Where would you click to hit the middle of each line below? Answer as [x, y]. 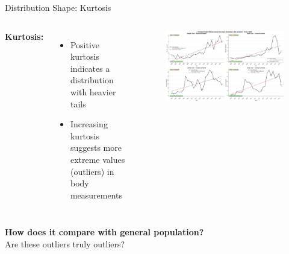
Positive [85, 44]
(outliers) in [92, 171]
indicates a [90, 68]
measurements [96, 195]
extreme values [98, 159]
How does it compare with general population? [104, 232]
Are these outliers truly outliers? [65, 243]
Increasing [89, 124]
